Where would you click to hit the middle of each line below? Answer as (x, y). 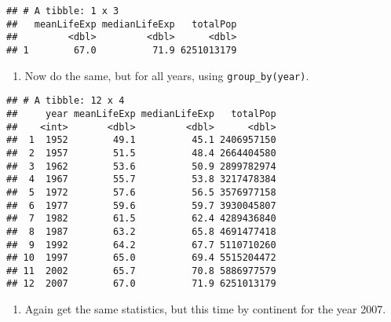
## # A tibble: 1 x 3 (63, 11)
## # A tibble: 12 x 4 (66, 101)
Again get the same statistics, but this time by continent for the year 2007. (205, 309)
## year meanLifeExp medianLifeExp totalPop (141, 113)
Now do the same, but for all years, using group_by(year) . (167, 75)
